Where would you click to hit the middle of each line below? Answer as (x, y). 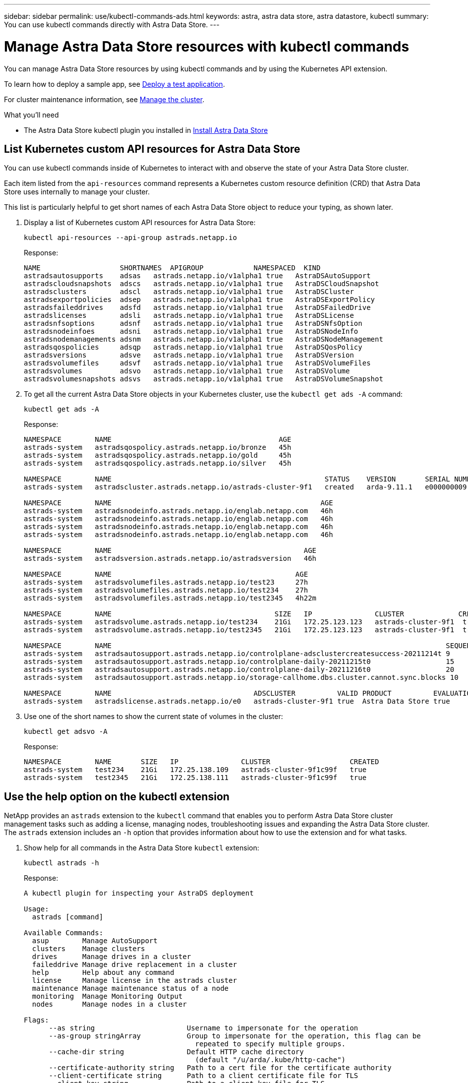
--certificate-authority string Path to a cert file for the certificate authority (220, 1068)
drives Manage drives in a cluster (112, 957)
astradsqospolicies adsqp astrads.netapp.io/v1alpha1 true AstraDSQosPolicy (193, 347)
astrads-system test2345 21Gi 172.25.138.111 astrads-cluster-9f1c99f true (195, 778)
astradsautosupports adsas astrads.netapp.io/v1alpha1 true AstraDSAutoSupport (197, 276)
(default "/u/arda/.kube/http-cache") (270, 1060)
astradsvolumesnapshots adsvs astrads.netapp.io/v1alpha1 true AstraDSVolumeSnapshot (204, 379)
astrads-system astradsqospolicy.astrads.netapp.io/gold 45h (158, 455)
